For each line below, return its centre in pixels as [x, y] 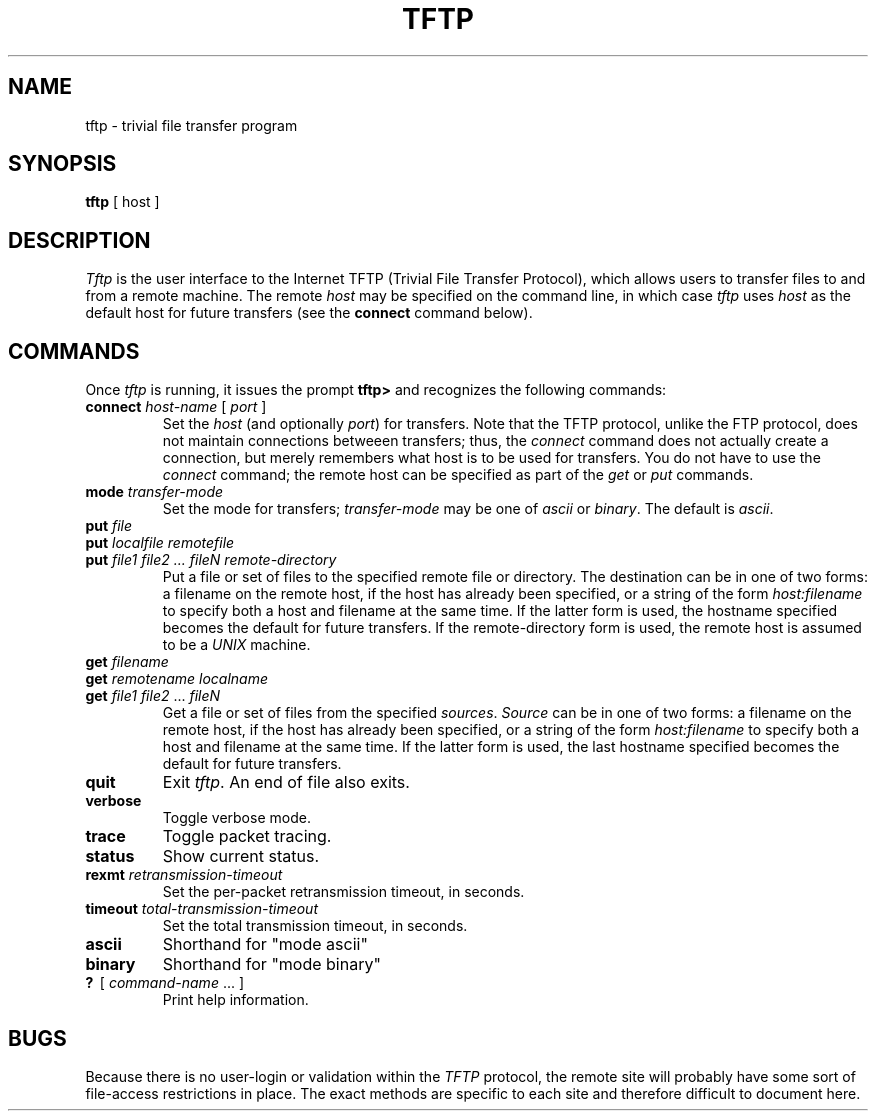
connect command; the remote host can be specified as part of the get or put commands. [458, 475]
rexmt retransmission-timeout [184, 875]
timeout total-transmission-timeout [201, 909]
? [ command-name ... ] [165, 983]
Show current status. [241, 856]
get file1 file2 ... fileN [153, 696]
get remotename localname [177, 679]
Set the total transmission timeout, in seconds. [315, 926]
